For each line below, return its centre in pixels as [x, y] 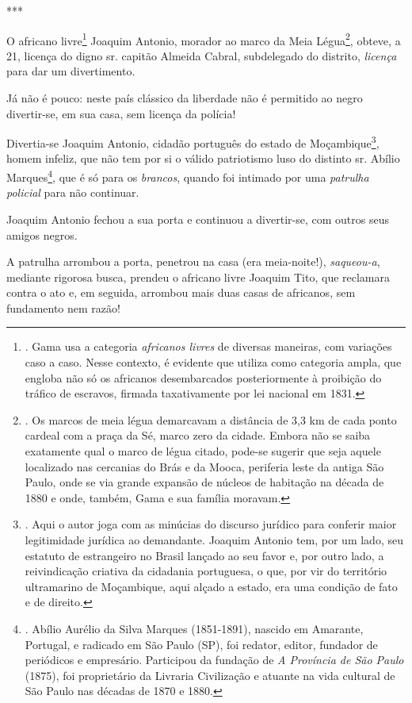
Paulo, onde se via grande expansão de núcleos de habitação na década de [204, 482]
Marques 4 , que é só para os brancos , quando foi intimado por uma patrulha [188, 176]
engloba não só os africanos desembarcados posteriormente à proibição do [203, 377]
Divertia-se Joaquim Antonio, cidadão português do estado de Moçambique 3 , [193, 142]
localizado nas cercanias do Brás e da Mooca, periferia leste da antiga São [204, 466]
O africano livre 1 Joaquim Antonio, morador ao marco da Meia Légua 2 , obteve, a [204, 39]
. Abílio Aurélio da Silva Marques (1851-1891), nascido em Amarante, [194, 628]
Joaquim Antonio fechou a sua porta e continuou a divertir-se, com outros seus [198, 219]
